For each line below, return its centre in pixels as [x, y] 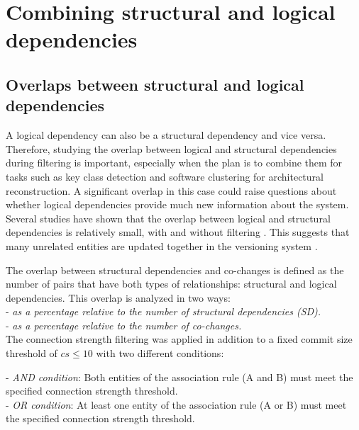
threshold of [32, 353]
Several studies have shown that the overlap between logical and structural [168, 218]
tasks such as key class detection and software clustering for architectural [165, 176]
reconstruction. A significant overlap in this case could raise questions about [171, 190]
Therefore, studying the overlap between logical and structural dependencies [171, 148]
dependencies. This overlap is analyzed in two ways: [118, 297]
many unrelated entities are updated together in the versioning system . [162, 245]
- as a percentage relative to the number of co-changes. [124, 325]
